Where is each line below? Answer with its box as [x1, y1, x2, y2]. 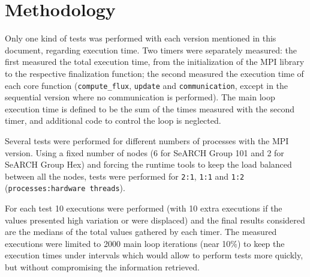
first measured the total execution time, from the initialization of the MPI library [5, 55, 305, 68]
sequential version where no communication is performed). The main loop [5, 91, 275, 103]
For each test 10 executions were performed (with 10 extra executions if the [5, 202, 282, 215]
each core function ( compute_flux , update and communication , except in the [5, 79, 288, 91]
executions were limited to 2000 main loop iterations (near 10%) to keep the [5, 237, 285, 249]
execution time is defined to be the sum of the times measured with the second [5, 102, 294, 115]
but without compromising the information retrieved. [5, 261, 200, 273]
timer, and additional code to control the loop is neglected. [5, 114, 221, 127]
